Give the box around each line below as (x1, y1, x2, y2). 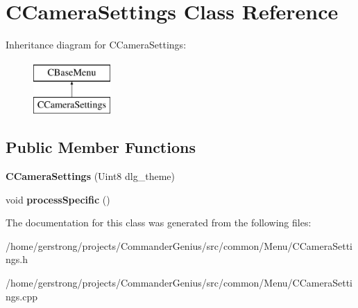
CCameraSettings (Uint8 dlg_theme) (6, 169, 175, 183)
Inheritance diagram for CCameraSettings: (6, 37, 187, 52)
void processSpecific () (6, 192, 110, 206)
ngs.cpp (6, 289, 37, 303)
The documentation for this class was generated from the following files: (6, 215, 312, 230)
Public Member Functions (6, 136, 196, 158)
